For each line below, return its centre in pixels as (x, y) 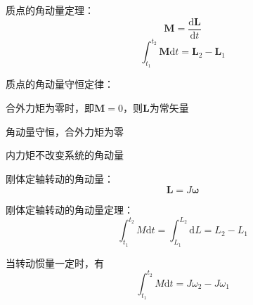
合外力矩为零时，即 (50, 107)
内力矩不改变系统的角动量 (65, 155)
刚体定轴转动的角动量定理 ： (70, 210)
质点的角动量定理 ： (50, 10)
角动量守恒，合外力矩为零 (65, 131)
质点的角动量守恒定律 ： (60, 84)
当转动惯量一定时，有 (55, 262)
